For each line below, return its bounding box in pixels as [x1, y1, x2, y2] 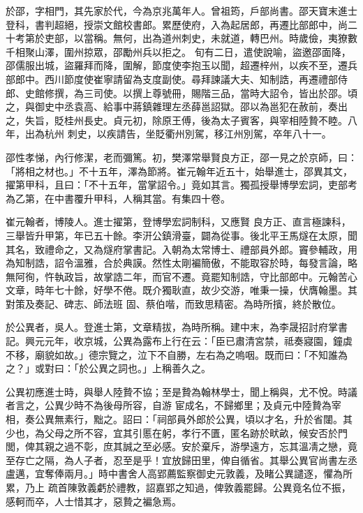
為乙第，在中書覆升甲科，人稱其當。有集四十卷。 [6, 191, 230, 205]
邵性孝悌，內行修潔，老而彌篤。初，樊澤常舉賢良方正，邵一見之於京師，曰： [6, 149, 357, 164]
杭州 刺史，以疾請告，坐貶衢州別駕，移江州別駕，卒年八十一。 [44, 126, 332, 141]
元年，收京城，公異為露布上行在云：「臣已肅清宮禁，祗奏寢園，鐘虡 [44, 334, 353, 348]
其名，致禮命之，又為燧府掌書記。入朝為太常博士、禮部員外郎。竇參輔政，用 [6, 241, 357, 256]
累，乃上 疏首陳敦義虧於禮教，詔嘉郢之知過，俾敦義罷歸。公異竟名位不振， [6, 480, 351, 494]
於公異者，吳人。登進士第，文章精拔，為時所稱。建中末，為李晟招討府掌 [6, 320, 338, 334]
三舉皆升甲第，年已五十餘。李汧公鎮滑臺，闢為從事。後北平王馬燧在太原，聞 [6, 228, 357, 242]
